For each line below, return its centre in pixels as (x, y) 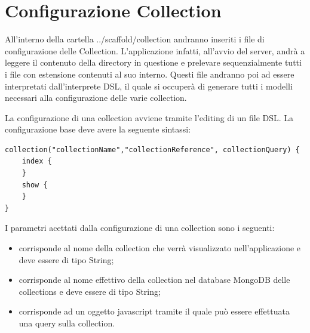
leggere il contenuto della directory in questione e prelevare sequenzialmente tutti (153, 62)
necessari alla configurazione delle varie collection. (96, 98)
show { (35, 185)
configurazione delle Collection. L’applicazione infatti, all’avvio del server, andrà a (155, 50)
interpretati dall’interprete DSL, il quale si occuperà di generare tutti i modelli (149, 86)
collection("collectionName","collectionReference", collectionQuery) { (152, 149)
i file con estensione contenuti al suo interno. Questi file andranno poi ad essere (150, 74)
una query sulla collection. (67, 323)
